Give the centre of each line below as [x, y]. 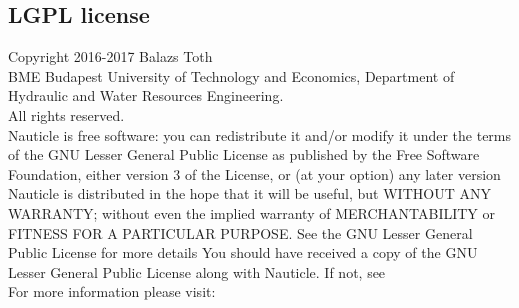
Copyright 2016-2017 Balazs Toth [110, 56]
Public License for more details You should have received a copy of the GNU [243, 252]
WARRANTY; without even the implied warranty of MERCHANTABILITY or [252, 212]
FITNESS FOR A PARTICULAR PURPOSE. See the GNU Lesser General [240, 232]
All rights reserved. [66, 114]
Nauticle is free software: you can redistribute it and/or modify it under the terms [260, 134]
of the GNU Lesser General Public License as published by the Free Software [244, 154]
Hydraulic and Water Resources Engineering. [146, 95]
